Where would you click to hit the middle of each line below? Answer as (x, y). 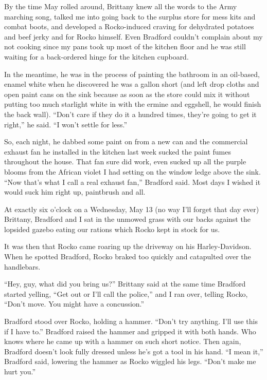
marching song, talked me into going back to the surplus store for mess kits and (130, 16)
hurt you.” (20, 371)
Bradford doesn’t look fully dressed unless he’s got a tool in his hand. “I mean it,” (134, 351)
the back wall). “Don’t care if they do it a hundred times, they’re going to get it (130, 114)
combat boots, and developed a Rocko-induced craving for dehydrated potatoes (129, 26)
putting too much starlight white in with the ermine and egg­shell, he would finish (133, 104)
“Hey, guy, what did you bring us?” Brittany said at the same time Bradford (125, 284)
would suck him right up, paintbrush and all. (75, 192)
